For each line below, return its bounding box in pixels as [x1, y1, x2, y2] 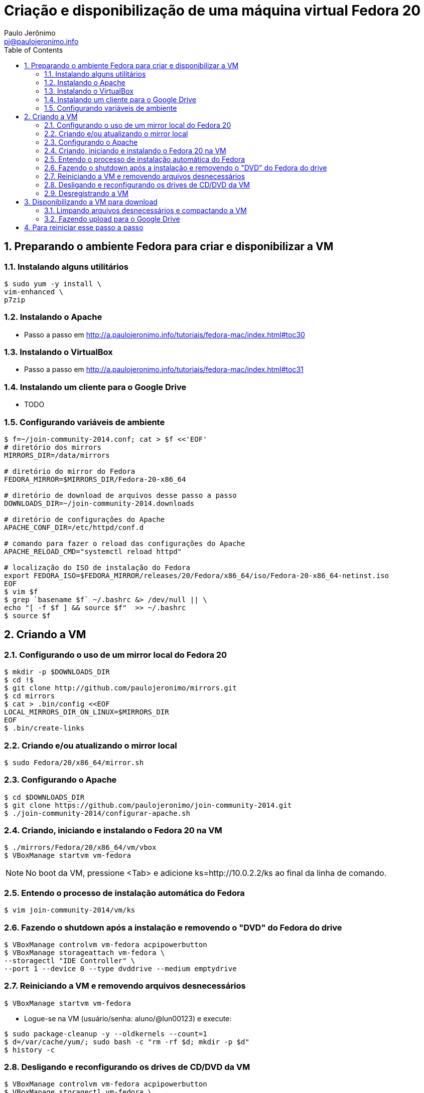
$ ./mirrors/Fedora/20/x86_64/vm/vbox [4, 843, 157, 852]
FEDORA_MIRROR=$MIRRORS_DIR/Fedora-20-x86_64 [4, 475, 186, 483]
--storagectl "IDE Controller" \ [4, 956, 135, 965]
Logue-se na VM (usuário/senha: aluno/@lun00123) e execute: [24, 1014, 232, 1023]
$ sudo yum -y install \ [4, 279, 101, 288]
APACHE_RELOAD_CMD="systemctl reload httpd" [4, 547, 182, 556]
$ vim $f [4, 587, 38, 596]
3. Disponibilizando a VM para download [24, 197, 158, 206]
